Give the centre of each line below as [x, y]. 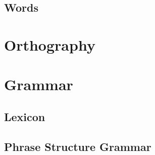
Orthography [50, 44]
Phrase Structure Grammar [78, 146]
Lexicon [25, 116]
